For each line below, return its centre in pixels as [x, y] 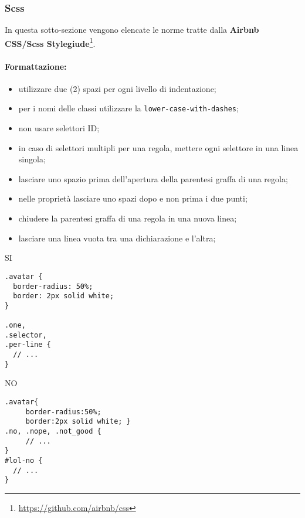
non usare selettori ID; [59, 128]
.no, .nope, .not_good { [53, 431]
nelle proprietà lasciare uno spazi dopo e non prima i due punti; [133, 198]
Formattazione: [36, 66]
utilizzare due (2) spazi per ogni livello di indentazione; [117, 88]
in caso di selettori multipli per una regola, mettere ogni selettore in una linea [158, 147]
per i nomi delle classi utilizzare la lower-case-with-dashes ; [128, 108]
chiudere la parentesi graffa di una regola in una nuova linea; [128, 218]
